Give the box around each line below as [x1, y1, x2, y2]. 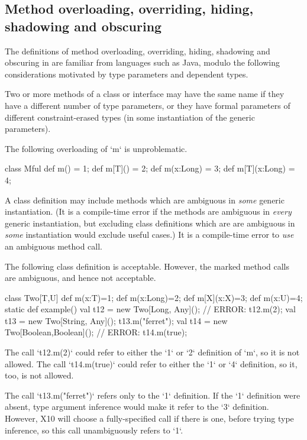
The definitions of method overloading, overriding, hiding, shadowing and [5, 44, 270, 57]
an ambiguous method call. [5, 240, 102, 252]
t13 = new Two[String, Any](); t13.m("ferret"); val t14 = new [5, 314, 228, 326]
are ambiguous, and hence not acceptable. [5, 271, 156, 284]
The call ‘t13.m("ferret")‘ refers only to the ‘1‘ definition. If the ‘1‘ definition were [5, 389, 300, 401]
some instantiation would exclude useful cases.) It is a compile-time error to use [5, 228, 294, 241]
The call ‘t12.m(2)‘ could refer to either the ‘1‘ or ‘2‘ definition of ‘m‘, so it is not [5, 346, 300, 358]
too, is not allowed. [5, 369, 74, 381]
